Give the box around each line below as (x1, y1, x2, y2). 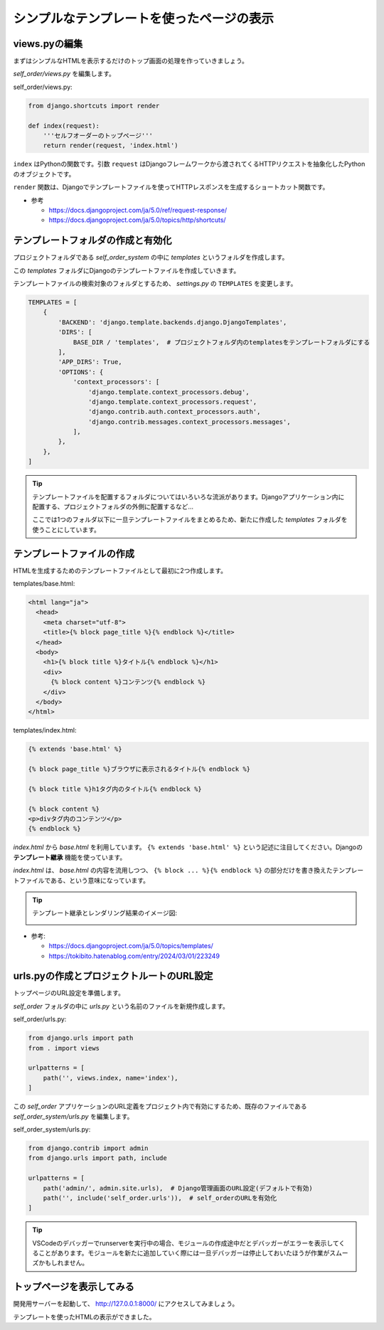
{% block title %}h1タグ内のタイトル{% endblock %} (28, 784, 202, 793)
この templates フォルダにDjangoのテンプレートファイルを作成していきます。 (13, 266, 240, 275)
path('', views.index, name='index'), (43, 1074, 178, 1082)
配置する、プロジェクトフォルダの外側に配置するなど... (32, 502, 194, 511)
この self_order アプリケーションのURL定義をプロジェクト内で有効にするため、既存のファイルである (13, 1102, 307, 1111)
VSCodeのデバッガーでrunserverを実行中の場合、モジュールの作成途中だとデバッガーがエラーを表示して (32, 1238, 339, 1247)
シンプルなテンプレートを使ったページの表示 (13, 11, 274, 26)
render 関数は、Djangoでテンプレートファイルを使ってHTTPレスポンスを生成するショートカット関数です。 (13, 183, 329, 191)
